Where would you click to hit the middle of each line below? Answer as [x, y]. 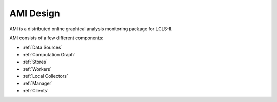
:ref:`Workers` [37, 69]
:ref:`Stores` [35, 62]
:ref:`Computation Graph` [49, 54]
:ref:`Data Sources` [42, 47]
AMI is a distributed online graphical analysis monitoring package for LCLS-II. [91, 29]
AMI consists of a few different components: [56, 38]
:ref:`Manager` [38, 83]
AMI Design [35, 13]
